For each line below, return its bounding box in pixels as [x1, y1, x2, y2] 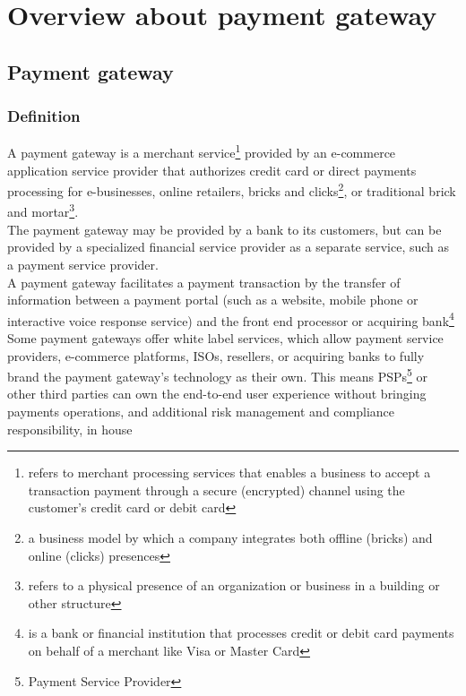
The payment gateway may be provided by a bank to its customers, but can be [7, 219, 442, 238]
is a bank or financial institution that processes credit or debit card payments [28, 623, 454, 642]
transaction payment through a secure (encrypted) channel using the [28, 480, 405, 499]
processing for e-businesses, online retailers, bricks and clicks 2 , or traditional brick [7, 179, 456, 200]
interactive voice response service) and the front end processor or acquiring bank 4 [7, 308, 454, 330]
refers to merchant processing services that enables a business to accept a [28, 463, 431, 482]
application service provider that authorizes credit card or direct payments [7, 160, 417, 179]
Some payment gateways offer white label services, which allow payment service [7, 328, 444, 347]
